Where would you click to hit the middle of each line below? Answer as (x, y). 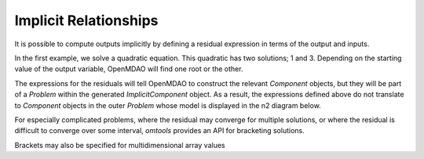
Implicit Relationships (86, 20)
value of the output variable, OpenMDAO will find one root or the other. (129, 69)
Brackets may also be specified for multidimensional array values (120, 145)
